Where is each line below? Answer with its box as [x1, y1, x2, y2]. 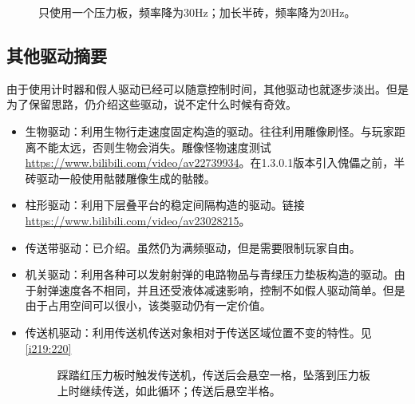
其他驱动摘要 [6, 42, 107, 67]
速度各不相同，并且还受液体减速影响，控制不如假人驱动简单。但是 [58, 281, 405, 298]
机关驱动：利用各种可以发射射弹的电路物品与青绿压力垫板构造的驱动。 [25, 266, 394, 283]
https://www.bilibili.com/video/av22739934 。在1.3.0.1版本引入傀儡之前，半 [25, 154, 405, 171]
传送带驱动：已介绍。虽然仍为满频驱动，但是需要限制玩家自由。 [25, 239, 361, 255]
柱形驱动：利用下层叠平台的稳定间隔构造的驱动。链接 [25, 196, 305, 213]
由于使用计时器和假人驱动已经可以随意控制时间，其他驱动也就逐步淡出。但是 [6, 80, 409, 97]
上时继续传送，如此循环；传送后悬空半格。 [57, 382, 281, 398]
